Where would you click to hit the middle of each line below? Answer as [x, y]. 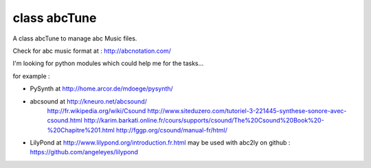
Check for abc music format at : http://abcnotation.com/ [92, 51]
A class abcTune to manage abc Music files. [75, 38]
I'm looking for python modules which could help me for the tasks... [108, 63]
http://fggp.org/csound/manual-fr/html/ [172, 130]
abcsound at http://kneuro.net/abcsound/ [89, 101]
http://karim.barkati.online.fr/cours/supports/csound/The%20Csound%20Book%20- [204, 121]
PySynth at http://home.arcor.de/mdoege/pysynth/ [101, 88]
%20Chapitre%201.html [81, 130]
